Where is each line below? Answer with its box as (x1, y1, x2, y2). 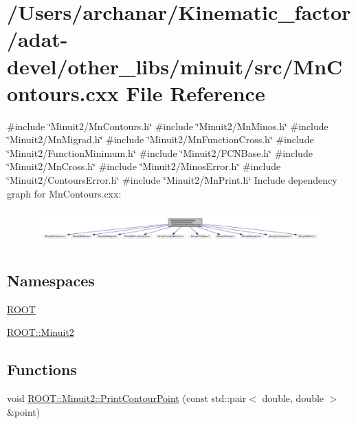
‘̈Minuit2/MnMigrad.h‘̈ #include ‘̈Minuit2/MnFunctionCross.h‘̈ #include (7, 132, 314, 147)
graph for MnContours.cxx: (7, 186, 122, 200)
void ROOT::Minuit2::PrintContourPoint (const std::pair (7, 391, 247, 405)
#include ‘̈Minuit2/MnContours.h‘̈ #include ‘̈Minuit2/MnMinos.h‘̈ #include (7, 118, 329, 133)
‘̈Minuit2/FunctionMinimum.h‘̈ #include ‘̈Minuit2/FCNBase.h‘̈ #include (7, 145, 313, 160)
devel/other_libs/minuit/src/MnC (7, 52, 343, 80)
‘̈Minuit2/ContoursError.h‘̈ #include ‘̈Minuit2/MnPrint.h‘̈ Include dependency (7, 173, 337, 187)
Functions (7, 359, 77, 380)
